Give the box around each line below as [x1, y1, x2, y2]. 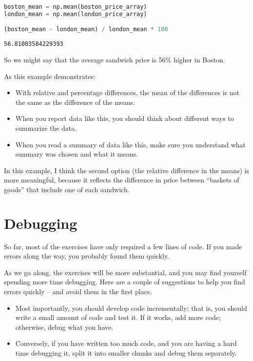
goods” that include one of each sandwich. [4, 184, 130, 194]
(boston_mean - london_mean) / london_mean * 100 [4, 26, 168, 33]
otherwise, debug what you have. [15, 321, 114, 332]
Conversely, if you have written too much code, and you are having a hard [15, 338, 237, 348]
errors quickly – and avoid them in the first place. [4, 286, 153, 296]
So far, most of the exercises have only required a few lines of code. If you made [4, 241, 242, 251]
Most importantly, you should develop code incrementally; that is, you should [15, 302, 247, 313]
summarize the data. [15, 122, 77, 133]
